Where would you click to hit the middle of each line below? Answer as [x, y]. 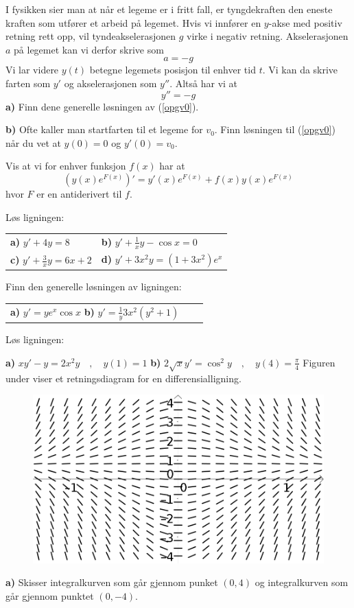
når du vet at [33, 142]
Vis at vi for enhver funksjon [66, 166]
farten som [28, 83]
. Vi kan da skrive [300, 70]
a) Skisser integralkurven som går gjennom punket [112, 582]
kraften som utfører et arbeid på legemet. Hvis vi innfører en [133, 22]
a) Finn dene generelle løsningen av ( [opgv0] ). [102, 106]
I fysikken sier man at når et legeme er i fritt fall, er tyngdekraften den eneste [169, 9]
